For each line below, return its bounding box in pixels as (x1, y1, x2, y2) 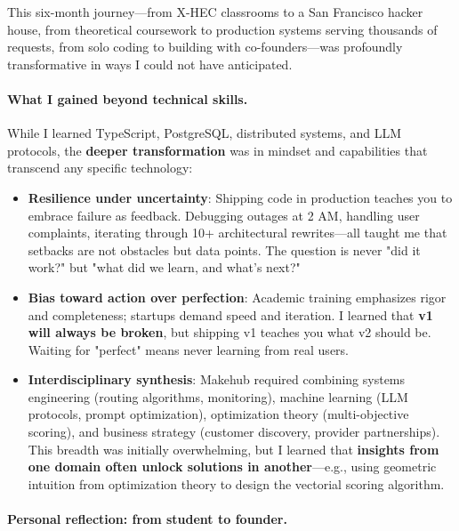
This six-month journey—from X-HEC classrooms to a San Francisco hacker (7, 3, 423, 20)
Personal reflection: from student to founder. (7, 510, 287, 528)
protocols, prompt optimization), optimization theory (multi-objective (28, 405, 409, 423)
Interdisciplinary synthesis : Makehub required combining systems (28, 370, 406, 389)
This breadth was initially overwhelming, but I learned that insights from (28, 439, 439, 458)
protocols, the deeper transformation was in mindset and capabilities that (7, 141, 428, 159)
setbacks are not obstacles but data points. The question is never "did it (28, 240, 421, 259)
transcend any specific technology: (7, 158, 193, 177)
